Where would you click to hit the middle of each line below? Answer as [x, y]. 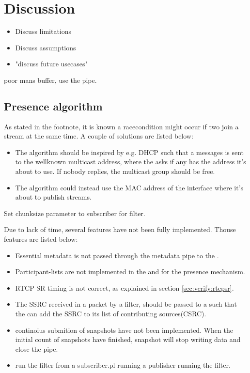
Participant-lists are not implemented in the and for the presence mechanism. [130, 272]
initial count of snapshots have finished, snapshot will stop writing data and [128, 339]
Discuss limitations [43, 31]
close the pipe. [37, 349]
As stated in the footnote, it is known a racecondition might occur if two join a [121, 126]
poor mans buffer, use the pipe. [50, 80]
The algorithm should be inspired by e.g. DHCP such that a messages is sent [130, 152]
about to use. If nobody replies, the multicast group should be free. [115, 171]
